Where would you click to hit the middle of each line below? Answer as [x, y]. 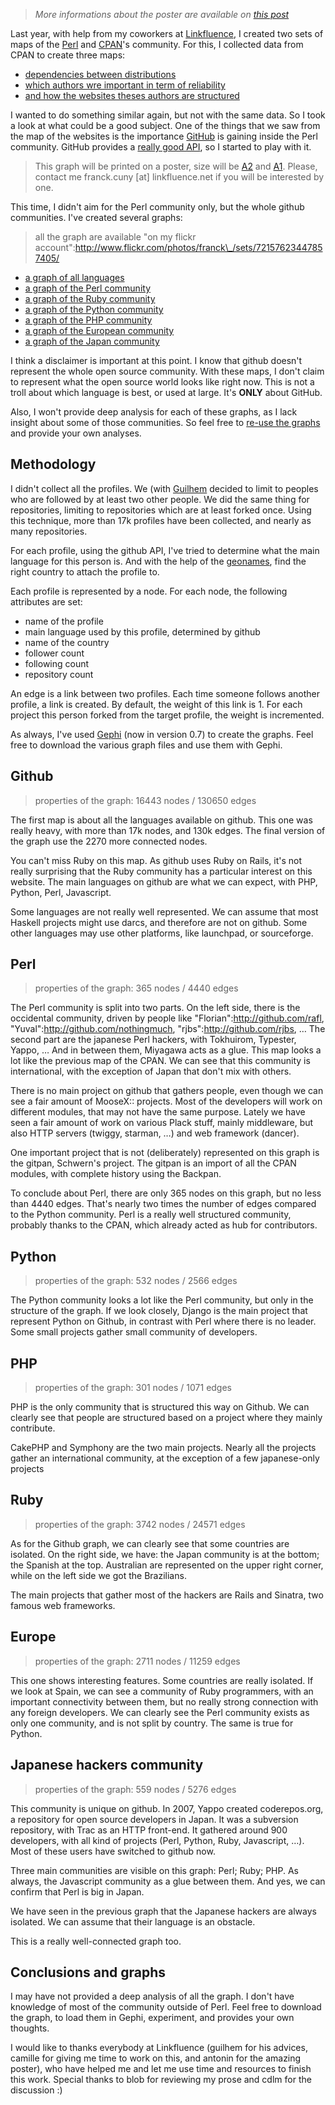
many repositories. [49, 531]
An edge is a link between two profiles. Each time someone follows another [165, 693]
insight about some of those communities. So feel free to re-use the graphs [165, 422]
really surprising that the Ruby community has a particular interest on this [161, 871]
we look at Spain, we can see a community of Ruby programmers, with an [162, 1691]
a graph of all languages [74, 277]
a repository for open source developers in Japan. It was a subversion [154, 1819]
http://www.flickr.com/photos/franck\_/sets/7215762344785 [198, 247]
